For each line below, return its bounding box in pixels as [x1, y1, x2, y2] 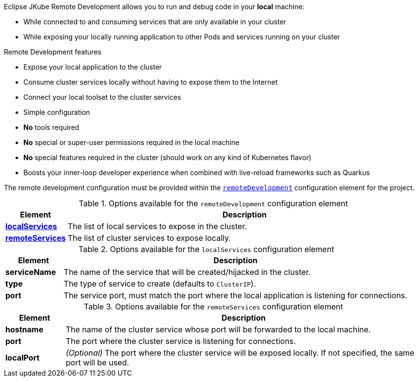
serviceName [5, 267, 56, 277]
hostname [5, 325, 43, 334]
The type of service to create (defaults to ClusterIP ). [63, 279, 256, 289]
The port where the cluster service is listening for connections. [65, 336, 296, 346]
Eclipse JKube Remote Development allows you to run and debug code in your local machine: [4, 2, 304, 11]
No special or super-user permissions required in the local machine [23, 138, 240, 146]
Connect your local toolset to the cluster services [23, 93, 181, 101]
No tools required [23, 123, 79, 131]
